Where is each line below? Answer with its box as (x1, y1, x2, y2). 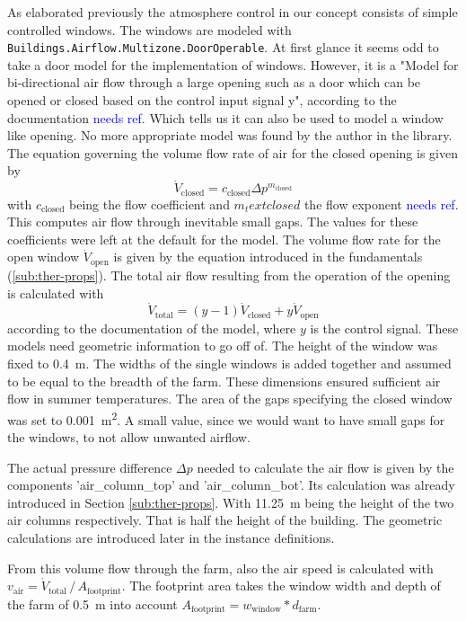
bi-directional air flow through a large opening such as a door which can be (7, 73, 421, 92)
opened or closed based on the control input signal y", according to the (7, 91, 397, 110)
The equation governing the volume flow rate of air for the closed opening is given (7, 143, 458, 162)
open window (7, 247, 80, 266)
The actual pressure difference (7, 457, 172, 476)
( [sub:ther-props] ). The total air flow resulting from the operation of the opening (7, 265, 451, 284)
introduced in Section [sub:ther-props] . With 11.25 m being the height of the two (7, 492, 454, 511)
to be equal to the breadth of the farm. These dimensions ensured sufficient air (7, 371, 441, 390)
